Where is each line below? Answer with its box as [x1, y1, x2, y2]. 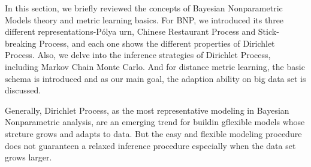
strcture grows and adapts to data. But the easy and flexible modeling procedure [5, 127, 302, 139]
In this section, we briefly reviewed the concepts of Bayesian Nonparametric [5, 2, 283, 14]
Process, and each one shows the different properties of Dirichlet [39, 37, 275, 49]
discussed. [5, 84, 41, 96]
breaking [5, 37, 37, 49]
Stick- [258, 25, 279, 38]
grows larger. [5, 151, 52, 163]
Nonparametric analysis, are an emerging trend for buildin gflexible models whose [5, 116, 305, 128]
